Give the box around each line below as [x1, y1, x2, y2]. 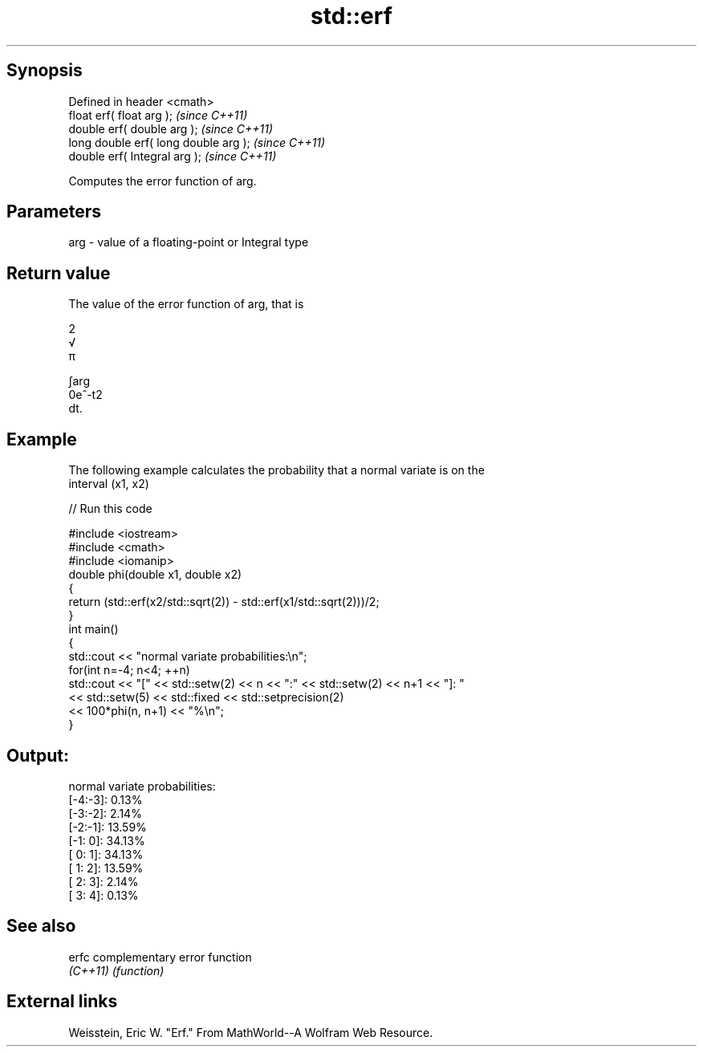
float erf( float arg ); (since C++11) [68, 108, 248, 122]
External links [6, 991, 118, 1012]
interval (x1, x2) [68, 477, 149, 491]
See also [6, 916, 76, 937]
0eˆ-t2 [68, 388, 103, 402]
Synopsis [6, 60, 83, 81]
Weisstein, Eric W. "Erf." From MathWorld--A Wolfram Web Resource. [68, 1025, 433, 1039]
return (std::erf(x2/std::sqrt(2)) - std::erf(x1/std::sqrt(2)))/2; [68, 595, 380, 609]
